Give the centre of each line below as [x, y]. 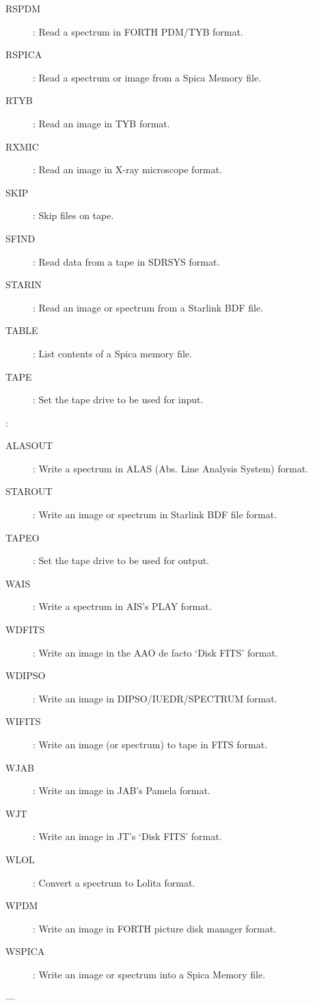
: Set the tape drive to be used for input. [118, 399]
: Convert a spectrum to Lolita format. [114, 882]
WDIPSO [26, 675]
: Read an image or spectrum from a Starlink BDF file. [148, 307]
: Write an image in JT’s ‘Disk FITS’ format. [127, 836]
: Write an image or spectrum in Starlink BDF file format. [155, 514]
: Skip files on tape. [73, 215]
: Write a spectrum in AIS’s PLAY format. [122, 606]
